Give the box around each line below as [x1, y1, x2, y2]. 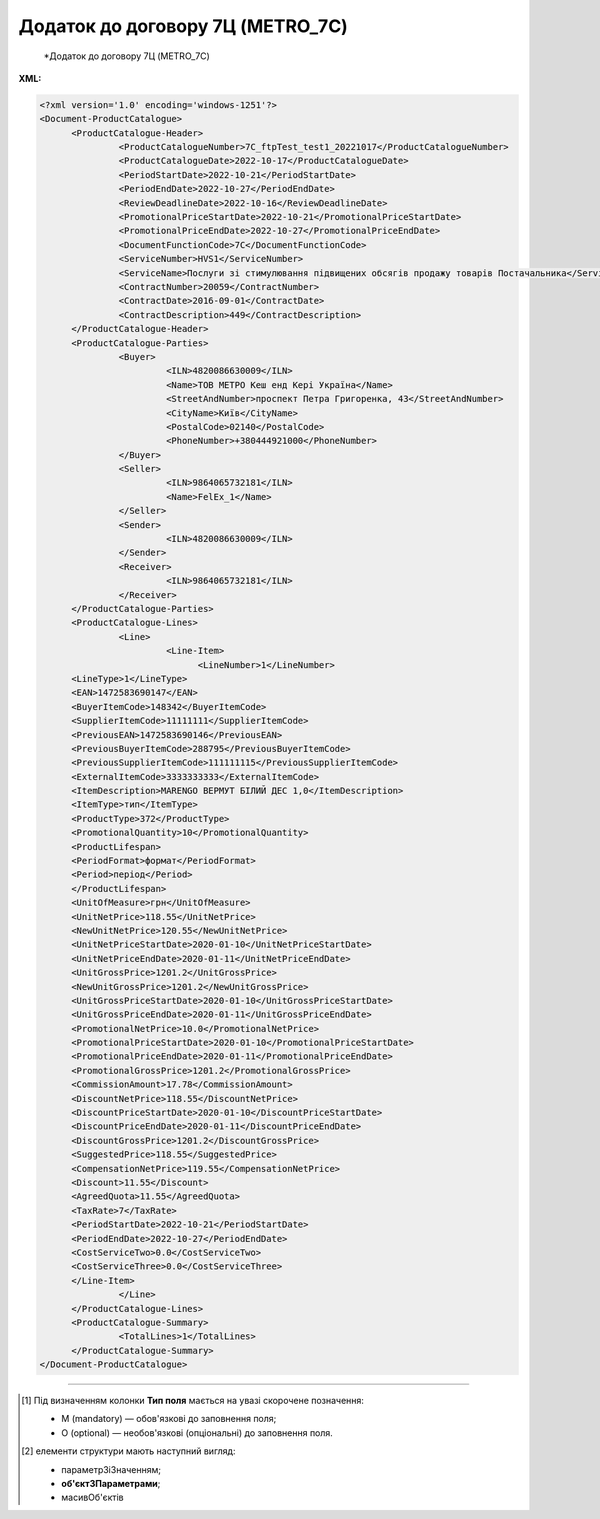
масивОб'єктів [61, 1491, 124, 1504]
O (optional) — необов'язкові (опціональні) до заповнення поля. [61, 1426, 334, 1439]
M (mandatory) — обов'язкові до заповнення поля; [61, 1413, 277, 1425]
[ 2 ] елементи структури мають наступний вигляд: [21, 1445, 236, 1457]
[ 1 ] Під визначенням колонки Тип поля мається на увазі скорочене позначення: [21, 1395, 365, 1407]
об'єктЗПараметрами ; [61, 1478, 161, 1490]
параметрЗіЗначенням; [61, 1463, 162, 1475]
